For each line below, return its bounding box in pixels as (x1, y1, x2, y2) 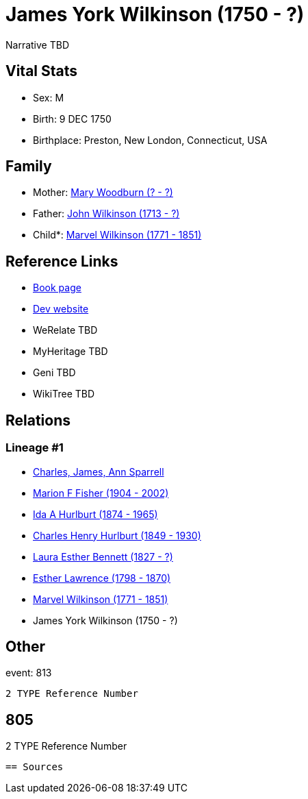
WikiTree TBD (33, 388, 95, 400)
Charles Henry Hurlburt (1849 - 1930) (33, 529, 201, 541)
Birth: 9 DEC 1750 (33, 112, 112, 125)
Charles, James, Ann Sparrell (33, 465, 164, 478)
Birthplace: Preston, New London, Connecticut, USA (33, 134, 268, 146)
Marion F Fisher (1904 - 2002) (33, 487, 169, 499)
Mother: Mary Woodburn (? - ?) (33, 186, 173, 199)
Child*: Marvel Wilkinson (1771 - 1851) (33, 229, 202, 241)
